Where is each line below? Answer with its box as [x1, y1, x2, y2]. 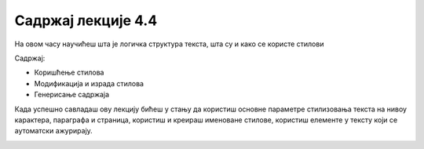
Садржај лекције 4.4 [14, 12, 158, 29]
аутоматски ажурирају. [14, 126, 93, 136]
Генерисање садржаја [34, 90, 110, 100]
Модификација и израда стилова [34, 78, 144, 88]
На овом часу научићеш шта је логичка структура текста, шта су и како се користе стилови [14, 39, 324, 49]
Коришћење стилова [34, 67, 104, 78]
